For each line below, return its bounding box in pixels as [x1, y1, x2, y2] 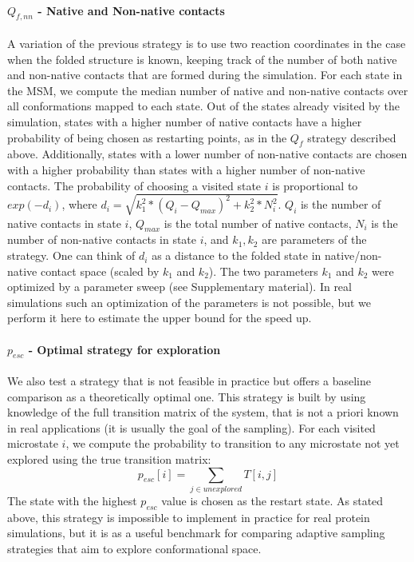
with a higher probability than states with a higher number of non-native [7, 161, 365, 177]
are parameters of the [262, 231, 367, 248]
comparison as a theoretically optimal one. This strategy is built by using [7, 388, 366, 405]
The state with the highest [7, 492, 137, 508]
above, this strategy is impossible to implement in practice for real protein [7, 508, 370, 525]
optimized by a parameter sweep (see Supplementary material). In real [7, 278, 352, 295]
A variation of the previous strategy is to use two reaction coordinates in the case [7, 35, 406, 51]
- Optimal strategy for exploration [28, 341, 221, 357]
